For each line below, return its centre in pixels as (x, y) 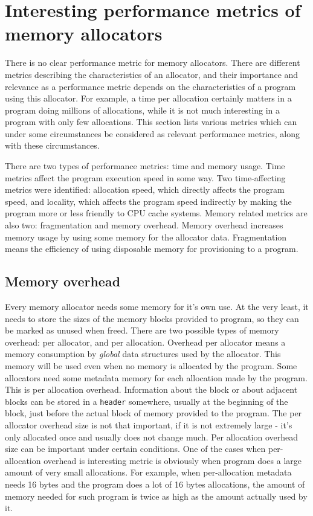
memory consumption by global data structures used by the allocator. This (143, 354)
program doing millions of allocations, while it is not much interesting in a (143, 110)
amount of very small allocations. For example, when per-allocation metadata (148, 472)
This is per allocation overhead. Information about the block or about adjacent (151, 389)
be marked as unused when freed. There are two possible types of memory (142, 330)
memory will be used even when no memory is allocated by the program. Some (151, 365)
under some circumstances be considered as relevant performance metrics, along (152, 133)
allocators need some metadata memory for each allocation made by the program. (156, 377)
